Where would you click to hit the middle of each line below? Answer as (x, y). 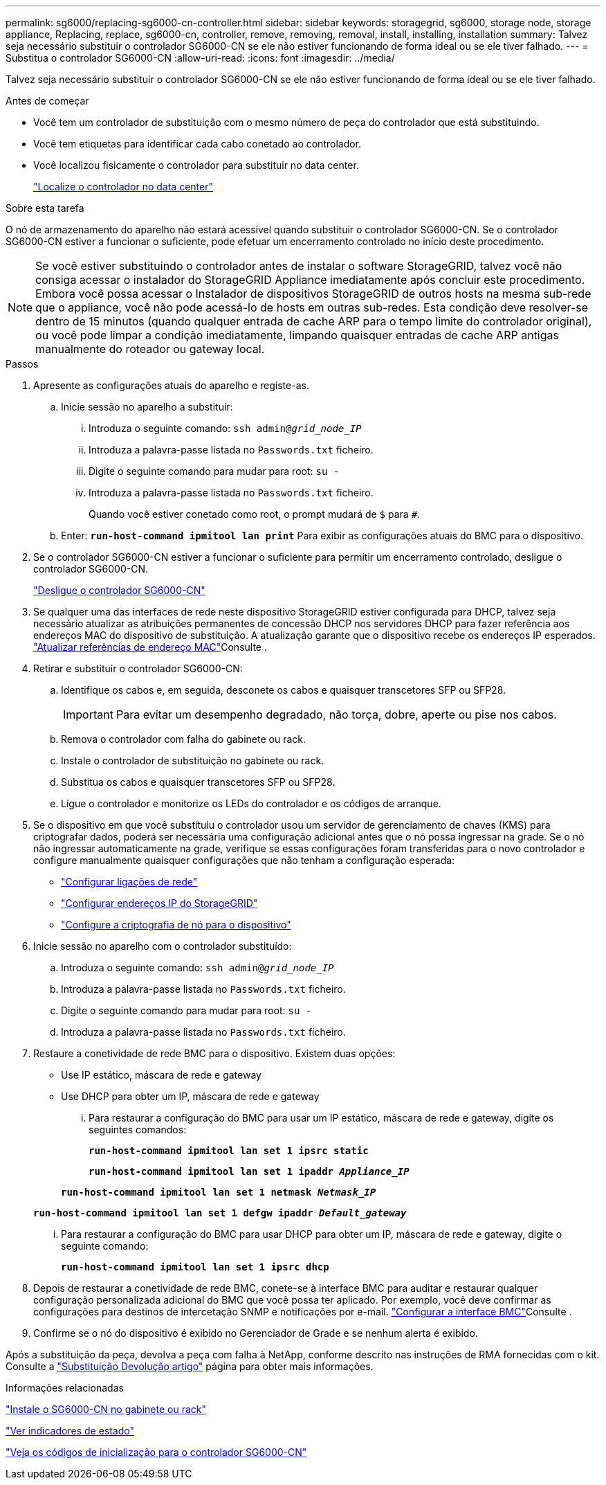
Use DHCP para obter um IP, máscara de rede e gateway (190, 1096)
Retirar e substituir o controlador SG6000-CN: (138, 668)
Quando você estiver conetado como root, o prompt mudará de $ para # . (255, 514)
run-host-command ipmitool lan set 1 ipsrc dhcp (195, 1267)
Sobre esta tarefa (45, 208)
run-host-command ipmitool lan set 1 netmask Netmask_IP (219, 1192)
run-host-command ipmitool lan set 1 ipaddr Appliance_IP (249, 1171)
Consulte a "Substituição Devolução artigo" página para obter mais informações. (190, 1366)
